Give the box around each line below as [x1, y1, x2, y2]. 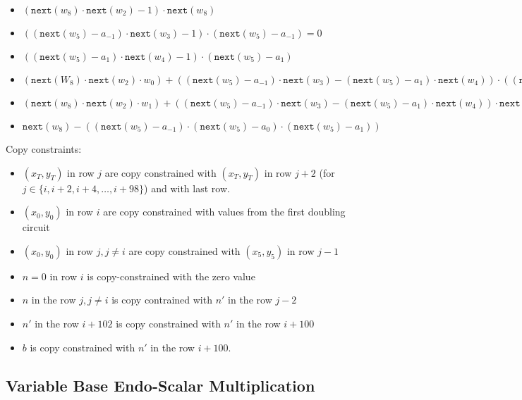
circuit [22, 220, 50, 235]
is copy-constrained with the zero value [87, 268, 255, 283]
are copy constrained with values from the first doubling [103, 204, 346, 219]
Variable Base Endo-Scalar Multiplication [6, 374, 315, 396]
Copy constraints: [6, 142, 82, 156]
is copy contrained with [111, 292, 212, 307]
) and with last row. [144, 180, 230, 195]
